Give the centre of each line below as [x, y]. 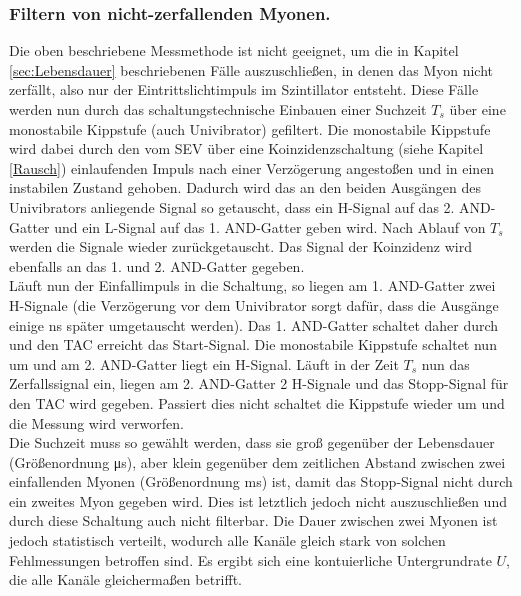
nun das [445, 363]
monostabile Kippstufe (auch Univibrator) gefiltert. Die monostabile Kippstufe [250, 128]
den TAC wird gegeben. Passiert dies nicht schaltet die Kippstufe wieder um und [257, 402]
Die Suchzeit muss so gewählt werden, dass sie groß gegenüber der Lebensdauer [252, 442]
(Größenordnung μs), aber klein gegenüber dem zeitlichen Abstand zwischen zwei [257, 461]
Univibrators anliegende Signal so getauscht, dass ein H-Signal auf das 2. [232, 206]
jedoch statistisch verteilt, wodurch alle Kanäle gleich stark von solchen [227, 540]
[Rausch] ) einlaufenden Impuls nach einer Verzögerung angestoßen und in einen [252, 167]
